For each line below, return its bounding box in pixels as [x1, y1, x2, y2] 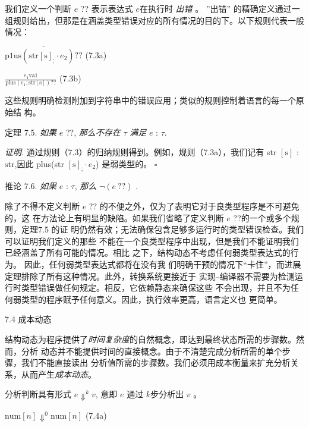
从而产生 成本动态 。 [21, 368, 96, 380]
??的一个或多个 [233, 211, 291, 224]
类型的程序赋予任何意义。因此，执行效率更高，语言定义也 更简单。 [21, 293, 282, 305]
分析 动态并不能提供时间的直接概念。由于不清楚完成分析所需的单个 [21, 344, 282, 357]
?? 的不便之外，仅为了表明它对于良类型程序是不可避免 [89, 200, 299, 212]
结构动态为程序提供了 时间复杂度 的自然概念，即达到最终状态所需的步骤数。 [5, 333, 296, 346]
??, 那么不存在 [65, 125, 121, 138]
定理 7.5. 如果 [5, 125, 57, 138]
